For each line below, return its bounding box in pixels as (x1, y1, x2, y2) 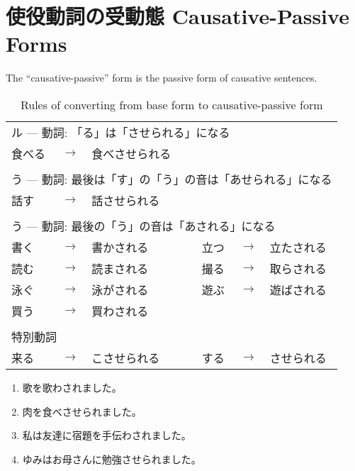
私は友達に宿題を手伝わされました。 (22, 428, 191, 443)
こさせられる (91, 349, 160, 366)
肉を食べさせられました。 (22, 404, 142, 419)
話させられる (91, 192, 160, 209)
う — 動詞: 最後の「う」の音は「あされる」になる (11, 217, 276, 234)
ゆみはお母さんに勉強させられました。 (22, 451, 201, 466)
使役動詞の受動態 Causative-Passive (6, 1, 349, 31)
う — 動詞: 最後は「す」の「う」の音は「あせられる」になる (11, 170, 332, 187)
